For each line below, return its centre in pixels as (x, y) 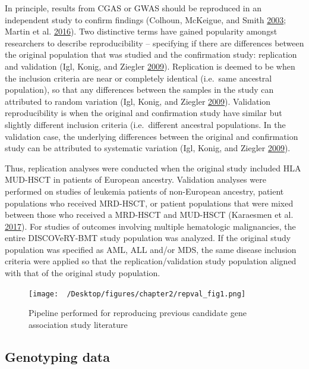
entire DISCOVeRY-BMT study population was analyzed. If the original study (148, 238)
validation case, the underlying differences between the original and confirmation (152, 136)
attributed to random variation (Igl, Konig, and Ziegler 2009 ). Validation (138, 101)
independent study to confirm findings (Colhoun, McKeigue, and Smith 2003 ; (146, 19)
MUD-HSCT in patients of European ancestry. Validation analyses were (135, 179)
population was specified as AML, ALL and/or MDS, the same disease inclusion (151, 249)
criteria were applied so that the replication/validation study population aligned (151, 261)
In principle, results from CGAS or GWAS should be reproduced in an (133, 8)
